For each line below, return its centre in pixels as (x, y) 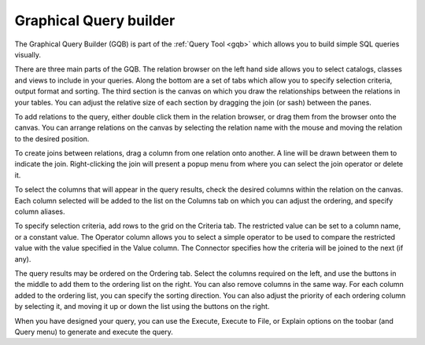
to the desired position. (52, 138)
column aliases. (40, 211)
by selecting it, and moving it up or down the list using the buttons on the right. (142, 306)
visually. (28, 54)
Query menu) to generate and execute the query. (94, 332)
